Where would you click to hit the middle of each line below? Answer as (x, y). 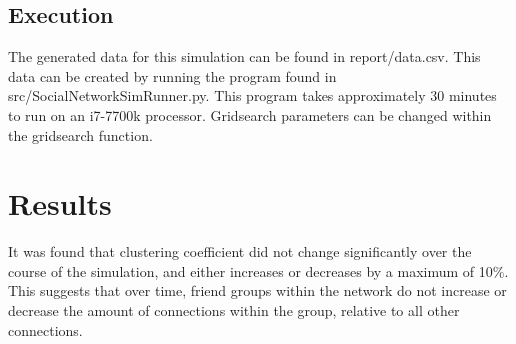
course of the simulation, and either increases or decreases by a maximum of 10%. (258, 270)
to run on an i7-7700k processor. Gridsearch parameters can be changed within (250, 114)
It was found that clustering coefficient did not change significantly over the (240, 251)
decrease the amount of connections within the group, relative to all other (234, 310)
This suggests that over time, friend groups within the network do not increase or (257, 290)
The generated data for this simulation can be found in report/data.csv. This (244, 56)
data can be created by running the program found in (172, 75)
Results (60, 203)
